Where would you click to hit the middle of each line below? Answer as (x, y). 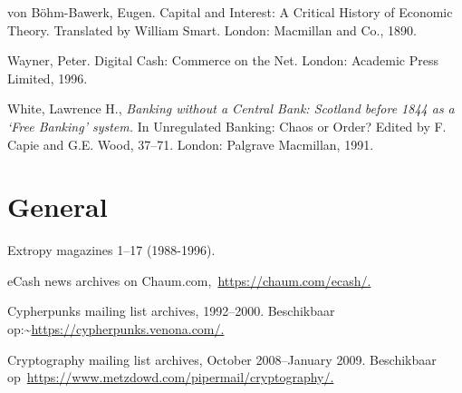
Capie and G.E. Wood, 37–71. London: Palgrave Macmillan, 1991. (191, 144)
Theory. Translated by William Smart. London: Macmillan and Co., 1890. (212, 29)
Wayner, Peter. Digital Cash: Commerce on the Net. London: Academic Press (223, 60)
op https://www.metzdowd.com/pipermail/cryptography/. (171, 377)
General (58, 206)
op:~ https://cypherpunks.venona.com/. (116, 329)
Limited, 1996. (48, 78)
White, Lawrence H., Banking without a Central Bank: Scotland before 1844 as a (231, 108)
